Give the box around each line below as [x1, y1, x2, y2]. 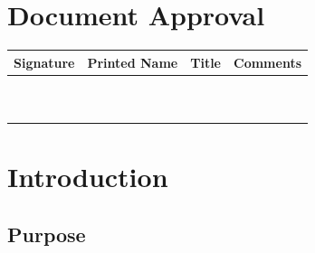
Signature [14, 52, 75, 71]
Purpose [7, 220, 86, 248]
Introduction [7, 158, 168, 195]
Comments [234, 52, 301, 71]
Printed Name [87, 52, 178, 71]
